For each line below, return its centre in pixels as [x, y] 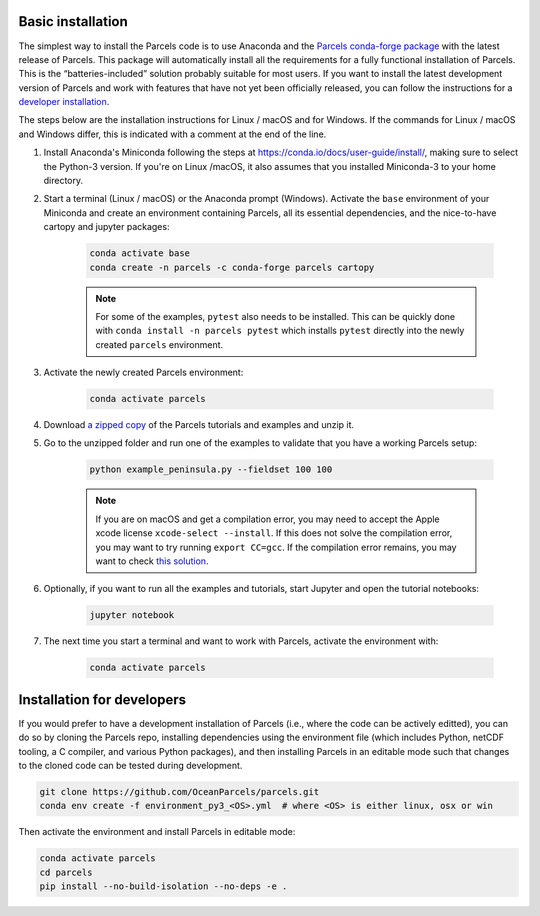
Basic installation [73, 21]
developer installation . [64, 102]
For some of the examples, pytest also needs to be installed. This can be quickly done [275, 316]
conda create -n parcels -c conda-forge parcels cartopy [232, 267]
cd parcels [66, 872]
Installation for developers [102, 699]
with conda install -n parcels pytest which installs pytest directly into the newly [280, 331]
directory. [63, 181]
